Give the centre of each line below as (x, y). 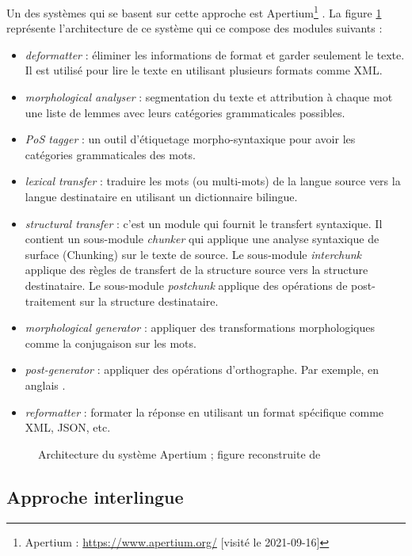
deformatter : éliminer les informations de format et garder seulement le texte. (215, 54)
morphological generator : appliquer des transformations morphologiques (200, 328)
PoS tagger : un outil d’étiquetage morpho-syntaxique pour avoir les (190, 139)
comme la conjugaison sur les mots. (111, 343)
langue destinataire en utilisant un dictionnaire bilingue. (161, 196)
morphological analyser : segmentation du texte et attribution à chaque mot (209, 97)
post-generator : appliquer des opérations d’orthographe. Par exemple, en (202, 369)
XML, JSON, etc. (68, 427)
